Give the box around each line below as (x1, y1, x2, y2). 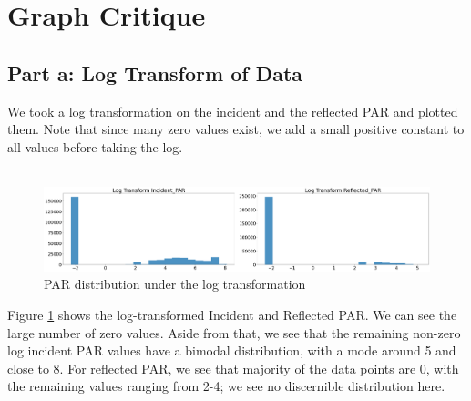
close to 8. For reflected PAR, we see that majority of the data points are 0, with (7, 358, 459, 377)
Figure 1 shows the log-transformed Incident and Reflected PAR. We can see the (7, 304, 457, 324)
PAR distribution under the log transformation (44, 274, 306, 293)
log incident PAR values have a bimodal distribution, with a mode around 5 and (7, 341, 456, 360)
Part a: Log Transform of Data (7, 58, 303, 87)
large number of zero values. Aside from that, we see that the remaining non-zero (7, 323, 461, 342)
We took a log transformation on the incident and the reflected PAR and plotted (7, 101, 458, 120)
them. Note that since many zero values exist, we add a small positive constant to (7, 119, 465, 139)
